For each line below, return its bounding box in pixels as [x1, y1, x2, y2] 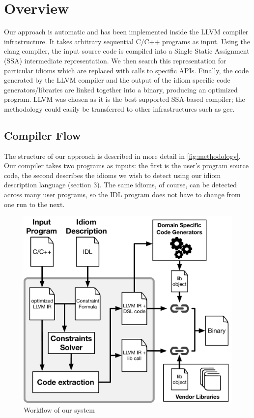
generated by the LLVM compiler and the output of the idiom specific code [4, 75, 230, 85]
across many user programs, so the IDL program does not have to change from [4, 189, 241, 200]
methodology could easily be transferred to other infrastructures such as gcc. [4, 103, 235, 114]
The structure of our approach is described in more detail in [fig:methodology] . [4, 150, 241, 161]
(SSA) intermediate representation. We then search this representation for [4, 55, 226, 65]
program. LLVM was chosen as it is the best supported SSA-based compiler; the [4, 94, 245, 104]
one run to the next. [4, 199, 65, 209]
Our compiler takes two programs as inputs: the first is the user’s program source [4, 160, 249, 171]
